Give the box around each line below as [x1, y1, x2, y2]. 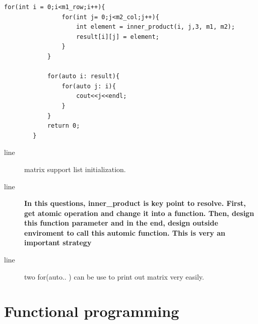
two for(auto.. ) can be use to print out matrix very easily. [24, 271, 204, 282]
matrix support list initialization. [24, 164, 126, 174]
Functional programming [4, 301, 179, 321]
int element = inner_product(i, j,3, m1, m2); [76, 23, 235, 31]
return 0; [47, 122, 80, 130]
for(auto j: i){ [61, 82, 116, 90]
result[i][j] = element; [76, 33, 159, 40]
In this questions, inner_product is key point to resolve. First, [24, 198, 246, 208]
